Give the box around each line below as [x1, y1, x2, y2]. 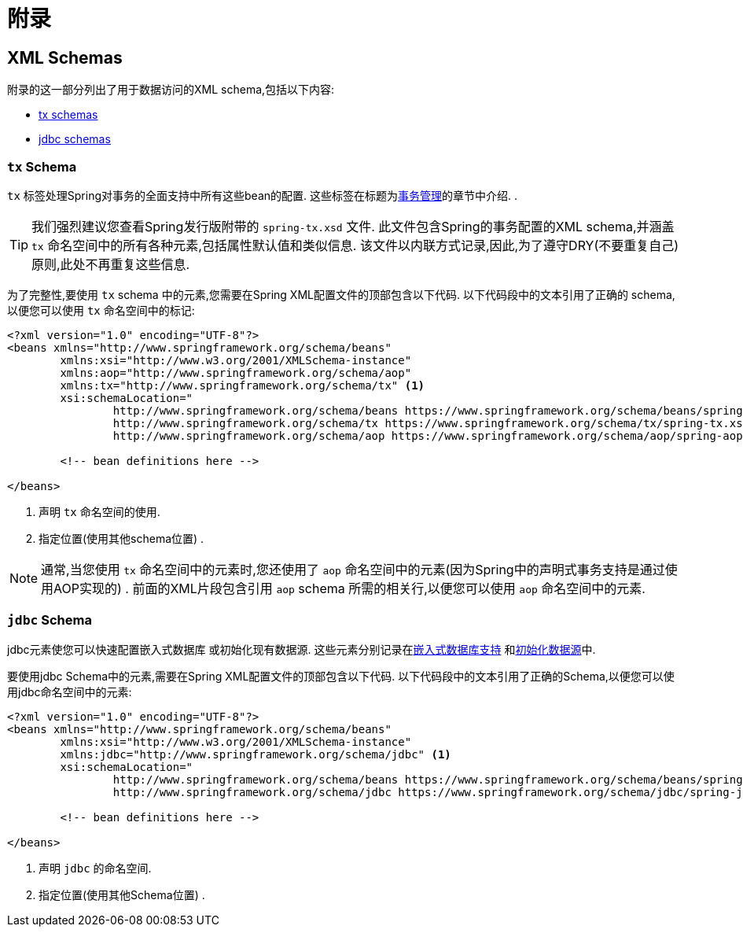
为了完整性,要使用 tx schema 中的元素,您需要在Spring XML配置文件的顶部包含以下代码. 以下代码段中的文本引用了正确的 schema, [7, 287, 675, 301]
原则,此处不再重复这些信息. [31, 256, 190, 272]
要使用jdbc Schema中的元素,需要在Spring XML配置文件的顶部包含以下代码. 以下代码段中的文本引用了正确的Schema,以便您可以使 [7, 669, 675, 683]
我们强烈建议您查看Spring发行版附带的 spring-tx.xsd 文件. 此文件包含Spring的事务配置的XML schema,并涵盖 [31, 218, 675, 234]
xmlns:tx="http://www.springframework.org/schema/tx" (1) [60, 378, 425, 392]
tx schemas [39, 108, 98, 122]
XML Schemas [7, 47, 123, 68]
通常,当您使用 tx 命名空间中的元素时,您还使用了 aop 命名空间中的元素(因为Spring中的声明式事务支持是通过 [41, 561, 665, 577]
